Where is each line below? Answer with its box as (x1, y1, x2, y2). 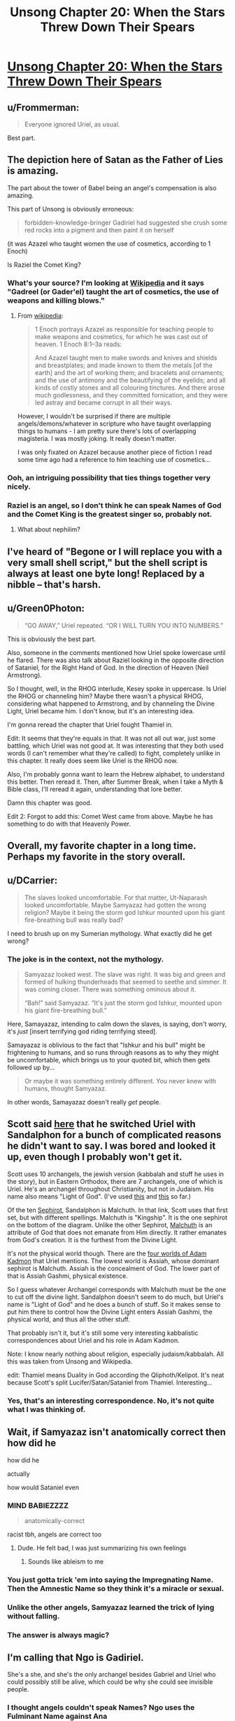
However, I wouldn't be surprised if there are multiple (17, 412, 171, 421)
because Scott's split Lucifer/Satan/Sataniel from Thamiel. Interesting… (7, 1378, 213, 1387)
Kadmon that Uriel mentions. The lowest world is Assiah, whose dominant (7, 1256, 220, 1265)
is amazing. (7, 165, 59, 177)
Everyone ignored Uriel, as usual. (24, 120, 120, 128)
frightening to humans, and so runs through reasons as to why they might (7, 1048, 219, 1057)
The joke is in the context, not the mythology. (7, 954, 164, 964)
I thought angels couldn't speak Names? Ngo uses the (7, 1703, 195, 1713)
